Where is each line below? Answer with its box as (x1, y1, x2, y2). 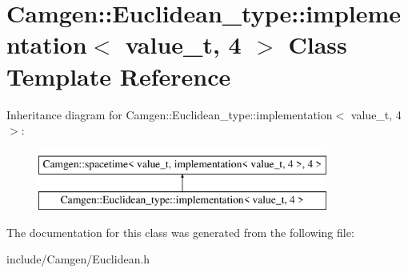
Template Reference (6, 59, 231, 92)
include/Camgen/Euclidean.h (6, 251, 150, 267)
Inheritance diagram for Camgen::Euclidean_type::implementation (6, 106, 333, 122)
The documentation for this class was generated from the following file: (6, 223, 354, 240)
